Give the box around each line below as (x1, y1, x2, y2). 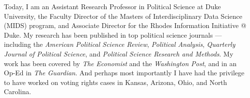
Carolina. (4, 86, 31, 97)
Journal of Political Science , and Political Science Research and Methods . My (4, 48, 234, 58)
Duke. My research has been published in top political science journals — (4, 29, 222, 40)
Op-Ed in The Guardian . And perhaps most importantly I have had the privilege (4, 68, 245, 78)
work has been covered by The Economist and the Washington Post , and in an (4, 58, 237, 68)
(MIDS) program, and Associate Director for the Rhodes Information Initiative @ (4, 20, 247, 30)
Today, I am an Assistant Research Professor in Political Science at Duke (4, 1, 221, 11)
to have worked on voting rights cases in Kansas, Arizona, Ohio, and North (4, 77, 227, 87)
